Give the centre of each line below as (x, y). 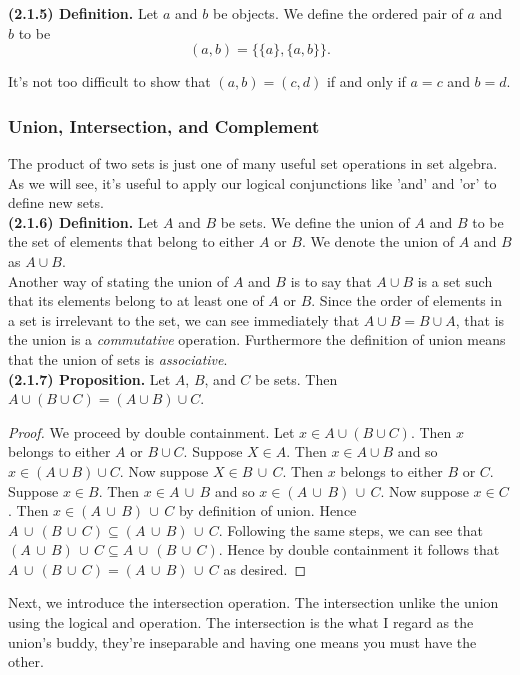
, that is (480, 319)
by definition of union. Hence (267, 510)
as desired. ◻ (265, 568)
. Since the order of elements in (407, 300)
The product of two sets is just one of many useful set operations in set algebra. (253, 163)
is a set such (455, 280)
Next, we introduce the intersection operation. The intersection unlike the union (253, 602)
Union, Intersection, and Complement (164, 125)
